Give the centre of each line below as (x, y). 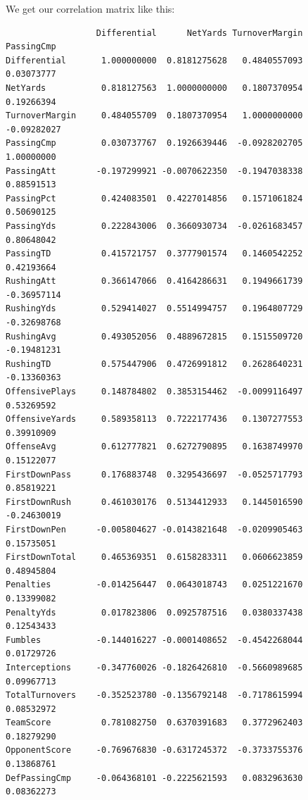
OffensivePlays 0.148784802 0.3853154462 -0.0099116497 (154, 392)
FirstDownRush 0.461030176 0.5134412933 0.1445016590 (154, 502)
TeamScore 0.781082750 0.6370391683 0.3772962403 (154, 723)
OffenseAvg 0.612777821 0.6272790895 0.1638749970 (154, 447)
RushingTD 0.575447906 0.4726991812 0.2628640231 (154, 364)
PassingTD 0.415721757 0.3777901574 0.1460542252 (154, 254)
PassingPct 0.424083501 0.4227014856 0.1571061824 (154, 198)
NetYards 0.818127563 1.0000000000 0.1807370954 (154, 88)
